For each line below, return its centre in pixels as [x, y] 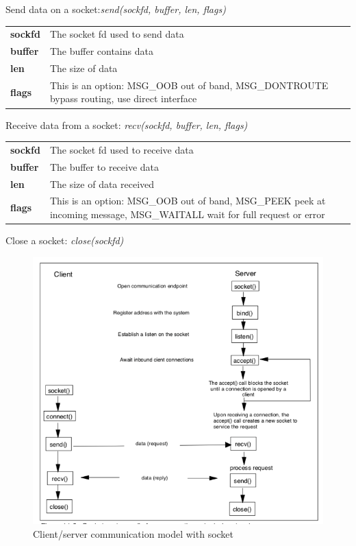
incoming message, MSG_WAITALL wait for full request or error [187, 214]
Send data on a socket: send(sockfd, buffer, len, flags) [116, 9]
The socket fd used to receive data [122, 149]
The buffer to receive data [104, 166]
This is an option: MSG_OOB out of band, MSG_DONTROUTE [189, 85]
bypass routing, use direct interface [123, 98]
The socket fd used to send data [117, 34]
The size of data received [102, 183]
